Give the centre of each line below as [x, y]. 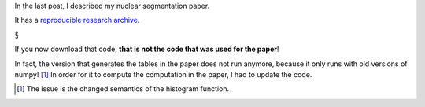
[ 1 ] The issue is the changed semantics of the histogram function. [123, 89]
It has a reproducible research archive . [77, 20]
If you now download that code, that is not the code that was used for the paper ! [147, 49]
